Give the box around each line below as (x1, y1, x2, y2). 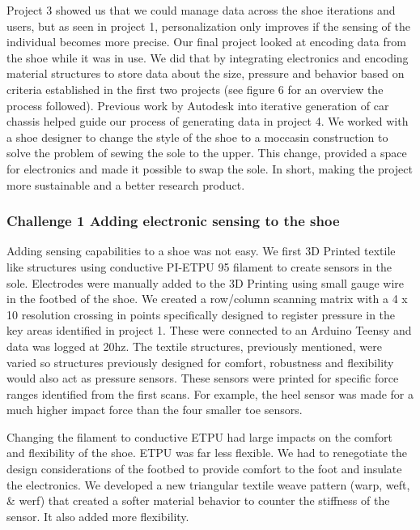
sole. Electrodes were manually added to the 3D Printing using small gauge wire (6, 274, 405, 291)
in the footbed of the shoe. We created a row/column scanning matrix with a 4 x (6, 290, 408, 307)
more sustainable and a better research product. (6, 176, 245, 193)
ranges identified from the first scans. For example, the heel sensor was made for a (6, 385, 414, 402)
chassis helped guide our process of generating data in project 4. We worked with (6, 113, 409, 130)
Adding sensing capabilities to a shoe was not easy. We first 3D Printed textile (6, 242, 396, 259)
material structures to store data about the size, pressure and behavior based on (6, 65, 405, 82)
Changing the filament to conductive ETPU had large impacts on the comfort (6, 428, 392, 445)
